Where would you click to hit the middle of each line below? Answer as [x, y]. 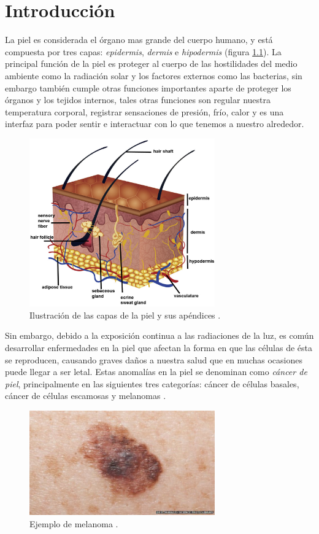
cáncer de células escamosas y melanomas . [86, 396]
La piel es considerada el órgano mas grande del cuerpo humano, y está [139, 40]
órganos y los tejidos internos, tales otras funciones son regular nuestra [138, 100]
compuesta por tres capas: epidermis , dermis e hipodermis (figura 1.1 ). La [143, 51]
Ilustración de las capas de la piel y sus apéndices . [125, 315]
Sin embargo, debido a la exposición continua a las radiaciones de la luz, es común [159, 335]
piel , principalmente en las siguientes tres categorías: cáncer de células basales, [152, 383]
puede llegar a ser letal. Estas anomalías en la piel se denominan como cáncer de [156, 372]
